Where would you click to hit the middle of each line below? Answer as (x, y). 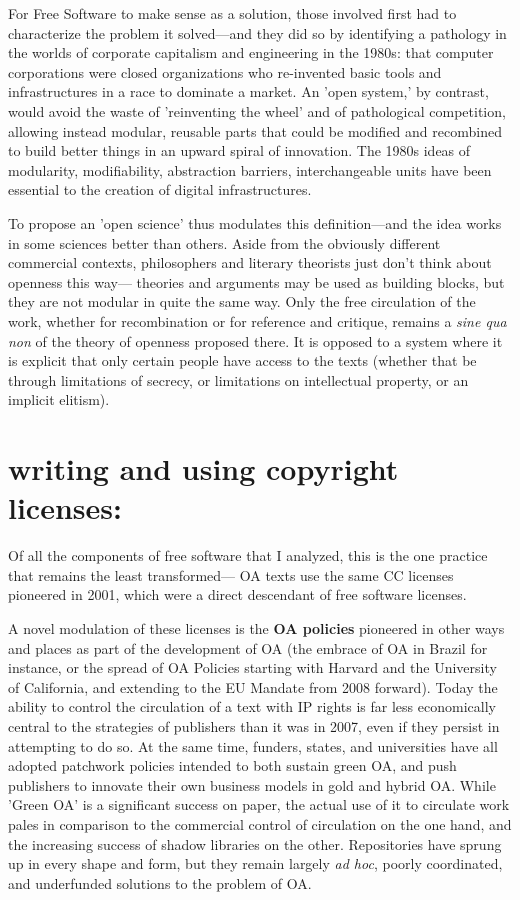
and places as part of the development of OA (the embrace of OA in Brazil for (248, 647)
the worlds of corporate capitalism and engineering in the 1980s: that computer (251, 52)
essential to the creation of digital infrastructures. (160, 189)
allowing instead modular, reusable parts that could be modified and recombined (255, 130)
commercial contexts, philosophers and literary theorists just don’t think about (250, 262)
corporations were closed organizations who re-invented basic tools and (225, 71)
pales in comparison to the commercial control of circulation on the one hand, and (260, 823)
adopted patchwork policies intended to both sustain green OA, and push (232, 765)
